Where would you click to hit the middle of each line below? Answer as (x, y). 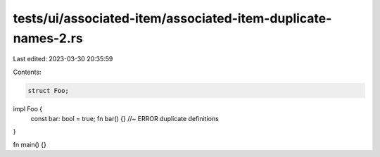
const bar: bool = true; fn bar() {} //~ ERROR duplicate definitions (125, 119)
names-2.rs (48, 38)
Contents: (27, 72)
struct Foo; (49, 90)
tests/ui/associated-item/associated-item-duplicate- (172, 18)
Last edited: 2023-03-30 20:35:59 (63, 59)
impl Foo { (27, 108)
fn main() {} (30, 144)
